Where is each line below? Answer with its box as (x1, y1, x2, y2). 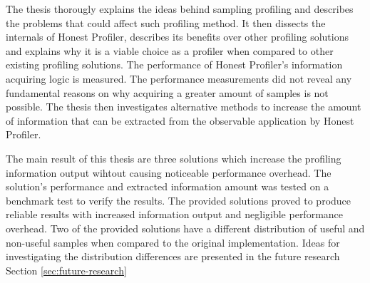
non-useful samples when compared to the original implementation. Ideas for (6, 235, 340, 249)
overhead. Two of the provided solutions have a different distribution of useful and (6, 220, 365, 235)
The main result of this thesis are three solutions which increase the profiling (6, 150, 341, 165)
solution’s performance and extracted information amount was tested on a (6, 179, 329, 194)
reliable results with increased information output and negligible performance (6, 207, 344, 222)
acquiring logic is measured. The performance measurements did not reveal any (6, 71, 352, 86)
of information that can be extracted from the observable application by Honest (6, 113, 354, 128)
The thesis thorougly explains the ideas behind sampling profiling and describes (6, 1, 354, 16)
